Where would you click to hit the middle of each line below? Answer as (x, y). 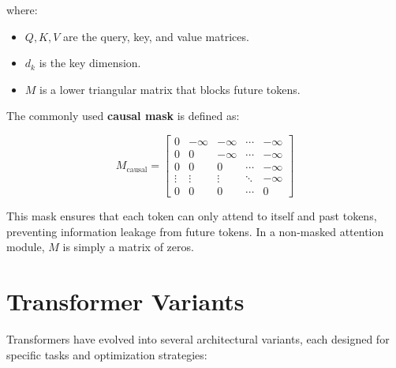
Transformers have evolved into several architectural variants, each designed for (198, 339)
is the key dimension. (90, 63)
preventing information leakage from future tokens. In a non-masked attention (195, 231)
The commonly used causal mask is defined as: (123, 116)
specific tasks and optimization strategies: (107, 354)
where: (22, 9)
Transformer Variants (125, 301)
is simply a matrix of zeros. (128, 247)
